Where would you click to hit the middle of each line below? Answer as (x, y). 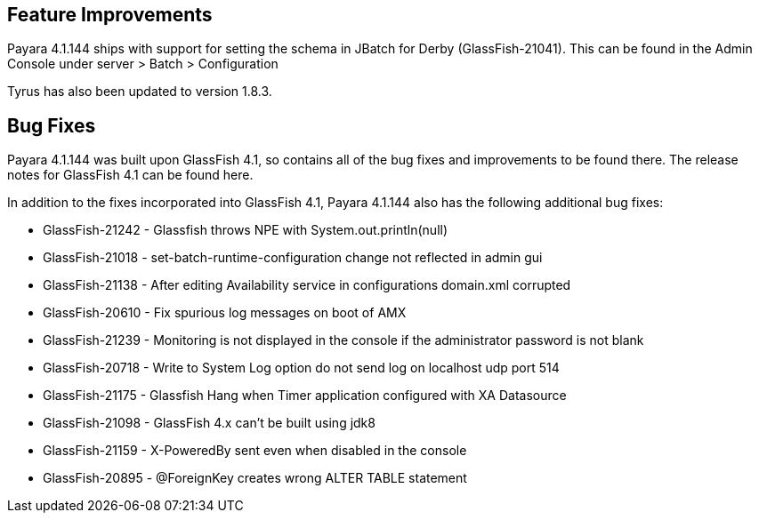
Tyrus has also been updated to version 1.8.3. (140, 92)
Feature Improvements (110, 15)
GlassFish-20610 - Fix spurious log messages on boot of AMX (225, 313)
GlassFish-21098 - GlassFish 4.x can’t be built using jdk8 (209, 423)
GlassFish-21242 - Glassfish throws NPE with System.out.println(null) (246, 230)
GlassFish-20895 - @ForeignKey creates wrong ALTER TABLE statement (255, 478)
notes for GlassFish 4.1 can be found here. (130, 175)
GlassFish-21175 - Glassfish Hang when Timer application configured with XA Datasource (305, 396)
